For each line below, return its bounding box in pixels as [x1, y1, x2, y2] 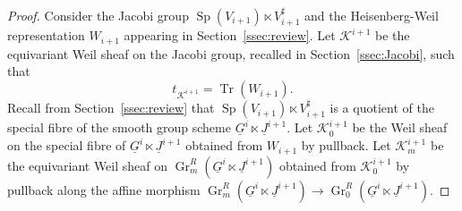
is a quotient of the [329, 98, 434, 117]
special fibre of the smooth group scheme [7, 118, 231, 137]
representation [7, 26, 85, 45]
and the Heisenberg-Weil [304, 6, 439, 24]
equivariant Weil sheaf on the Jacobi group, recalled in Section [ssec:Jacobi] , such [7, 44, 455, 63]
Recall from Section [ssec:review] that [7, 98, 215, 117]
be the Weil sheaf [352, 118, 448, 137]
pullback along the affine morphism [7, 180, 201, 198]
